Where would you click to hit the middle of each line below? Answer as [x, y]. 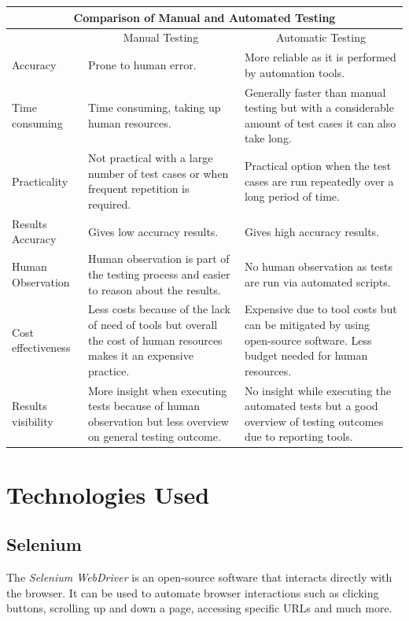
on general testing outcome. [155, 436]
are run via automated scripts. [317, 281]
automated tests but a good [311, 406]
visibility [33, 421]
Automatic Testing [321, 37]
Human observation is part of [159, 259]
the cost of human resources [155, 340]
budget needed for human [306, 355]
